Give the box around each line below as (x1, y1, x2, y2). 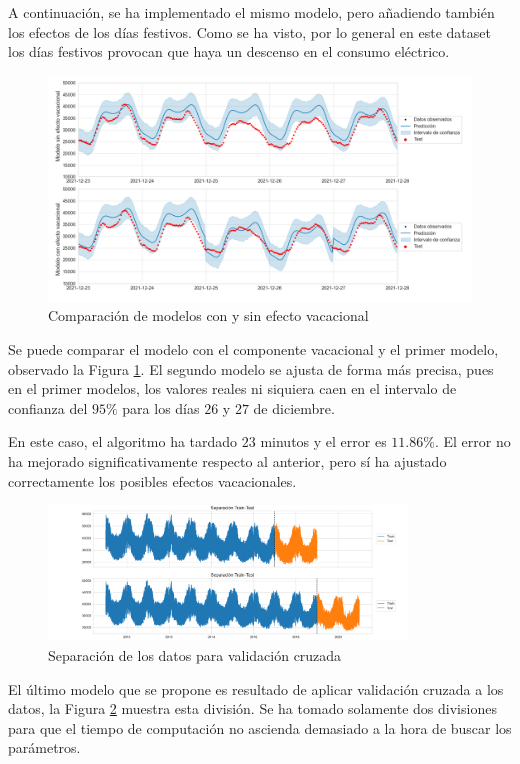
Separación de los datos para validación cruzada (48, 644, 342, 665)
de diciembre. (253, 397, 335, 418)
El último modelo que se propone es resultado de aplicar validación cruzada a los (8, 678, 504, 699)
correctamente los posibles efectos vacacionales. (8, 470, 297, 491)
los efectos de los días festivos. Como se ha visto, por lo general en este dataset (8, 21, 491, 42)
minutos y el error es (260, 431, 387, 452)
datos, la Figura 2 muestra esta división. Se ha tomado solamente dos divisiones (8, 698, 497, 719)
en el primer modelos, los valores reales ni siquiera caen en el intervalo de (8, 378, 457, 399)
